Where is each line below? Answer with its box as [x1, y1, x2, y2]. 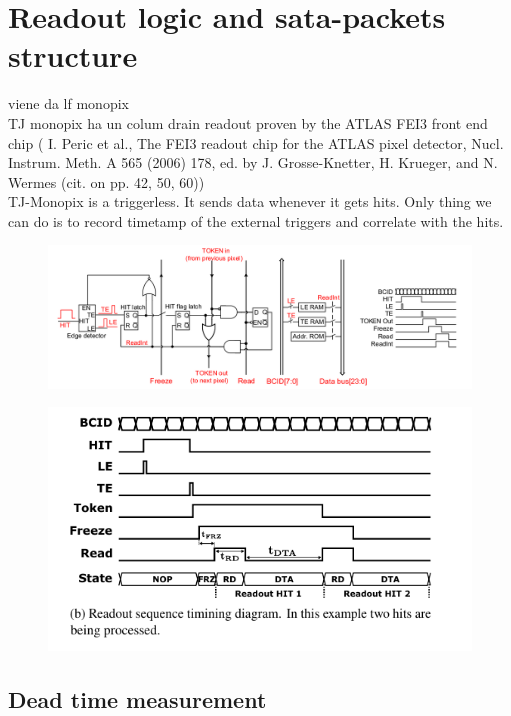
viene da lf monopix [8, 93, 129, 114]
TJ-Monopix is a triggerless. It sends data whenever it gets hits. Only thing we [8, 191, 492, 212]
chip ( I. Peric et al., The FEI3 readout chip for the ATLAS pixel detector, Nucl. [8, 132, 504, 153]
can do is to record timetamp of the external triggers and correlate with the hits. [8, 210, 504, 231]
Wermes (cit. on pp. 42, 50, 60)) [8, 171, 205, 192]
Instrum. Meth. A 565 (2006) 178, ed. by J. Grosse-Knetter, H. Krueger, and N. [8, 152, 498, 173]
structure [8, 35, 138, 76]
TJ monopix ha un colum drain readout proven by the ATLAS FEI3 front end [8, 112, 488, 133]
